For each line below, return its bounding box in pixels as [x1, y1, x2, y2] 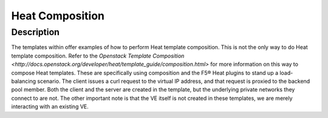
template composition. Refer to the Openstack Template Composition [11, 52, 185, 59]
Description [11, 27, 60, 38]
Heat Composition [11, 9, 104, 22]
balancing [11, 77, 36, 85]
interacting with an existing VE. [11, 103, 89, 110]
